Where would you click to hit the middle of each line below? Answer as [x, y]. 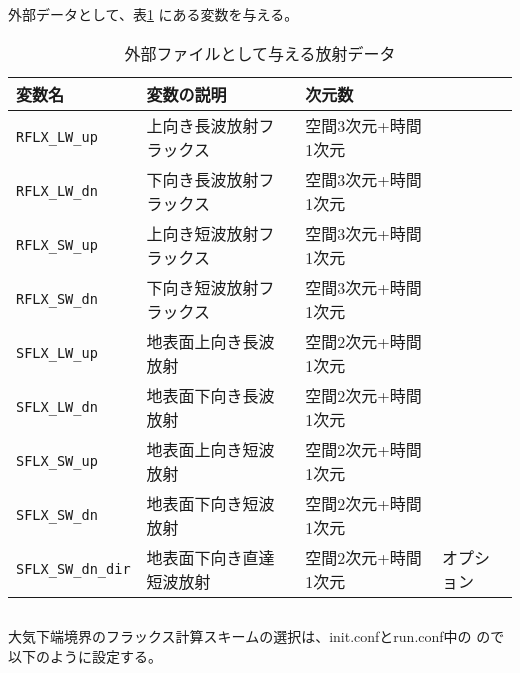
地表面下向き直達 [210, 557]
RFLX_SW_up [57, 244]
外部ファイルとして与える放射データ [260, 53]
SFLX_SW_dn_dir [73, 568]
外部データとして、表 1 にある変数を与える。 [153, 14]
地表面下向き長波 [210, 395]
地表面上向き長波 [210, 341]
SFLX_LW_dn [57, 406]
